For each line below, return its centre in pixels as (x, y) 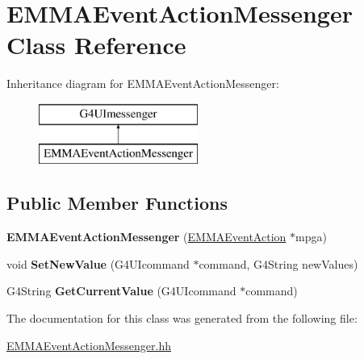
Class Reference (96, 45)
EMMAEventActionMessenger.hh (89, 345)
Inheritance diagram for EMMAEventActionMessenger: (143, 83)
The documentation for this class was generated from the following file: (182, 318)
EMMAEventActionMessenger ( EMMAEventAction (146, 237)
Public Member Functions (117, 203)
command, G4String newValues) (278, 263)
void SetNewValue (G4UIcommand (98, 263)
